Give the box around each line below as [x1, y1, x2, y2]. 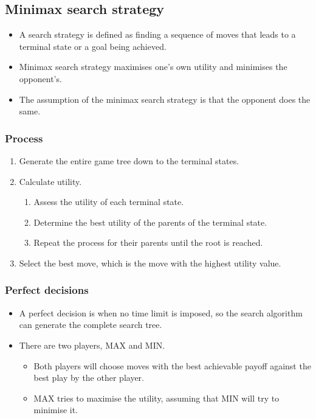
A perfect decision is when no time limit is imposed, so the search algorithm [19, 306, 303, 319]
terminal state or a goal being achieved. [19, 40, 167, 52]
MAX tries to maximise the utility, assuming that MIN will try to [33, 391, 280, 404]
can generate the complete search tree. [19, 318, 162, 331]
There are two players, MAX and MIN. [19, 338, 165, 351]
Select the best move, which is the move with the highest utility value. [19, 256, 281, 269]
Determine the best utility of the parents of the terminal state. [33, 215, 267, 228]
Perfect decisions [5, 282, 89, 298]
